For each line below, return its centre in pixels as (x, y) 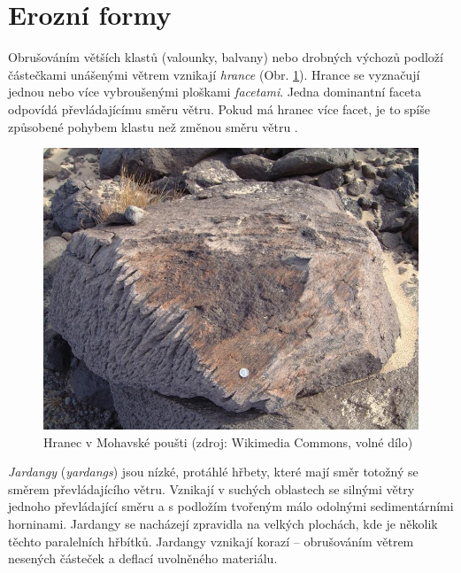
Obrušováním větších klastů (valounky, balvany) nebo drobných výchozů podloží (226, 57)
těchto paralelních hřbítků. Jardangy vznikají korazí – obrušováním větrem (211, 541)
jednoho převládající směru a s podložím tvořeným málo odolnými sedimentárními (231, 506)
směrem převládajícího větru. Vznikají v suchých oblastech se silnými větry (211, 488)
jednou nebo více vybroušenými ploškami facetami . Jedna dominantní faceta (215, 92)
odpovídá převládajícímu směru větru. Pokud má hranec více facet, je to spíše (219, 108)
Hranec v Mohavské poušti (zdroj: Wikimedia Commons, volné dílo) (228, 441)
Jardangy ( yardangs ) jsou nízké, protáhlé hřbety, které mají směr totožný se (213, 472)
